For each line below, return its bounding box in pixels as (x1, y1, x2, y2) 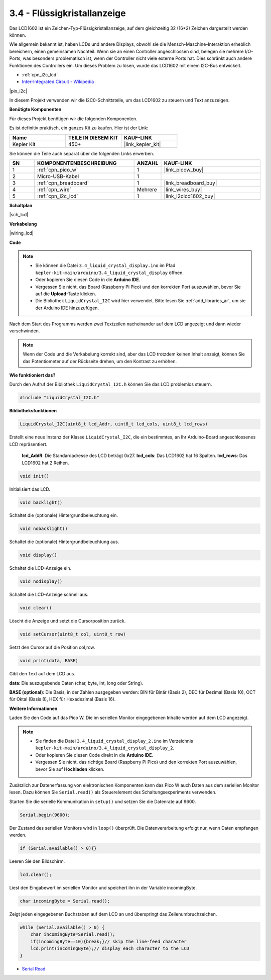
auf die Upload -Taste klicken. (35, 291, 96, 297)
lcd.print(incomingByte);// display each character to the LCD (30, 946, 190, 951)
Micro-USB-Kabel (37, 173, 79, 180)
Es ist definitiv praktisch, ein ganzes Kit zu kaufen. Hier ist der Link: (9, 125, 149, 131)
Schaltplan (9, 203, 33, 209)
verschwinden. (9, 328, 40, 334)
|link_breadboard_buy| (164, 180, 217, 187)
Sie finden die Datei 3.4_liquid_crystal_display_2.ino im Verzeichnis (35, 738, 193, 744)
